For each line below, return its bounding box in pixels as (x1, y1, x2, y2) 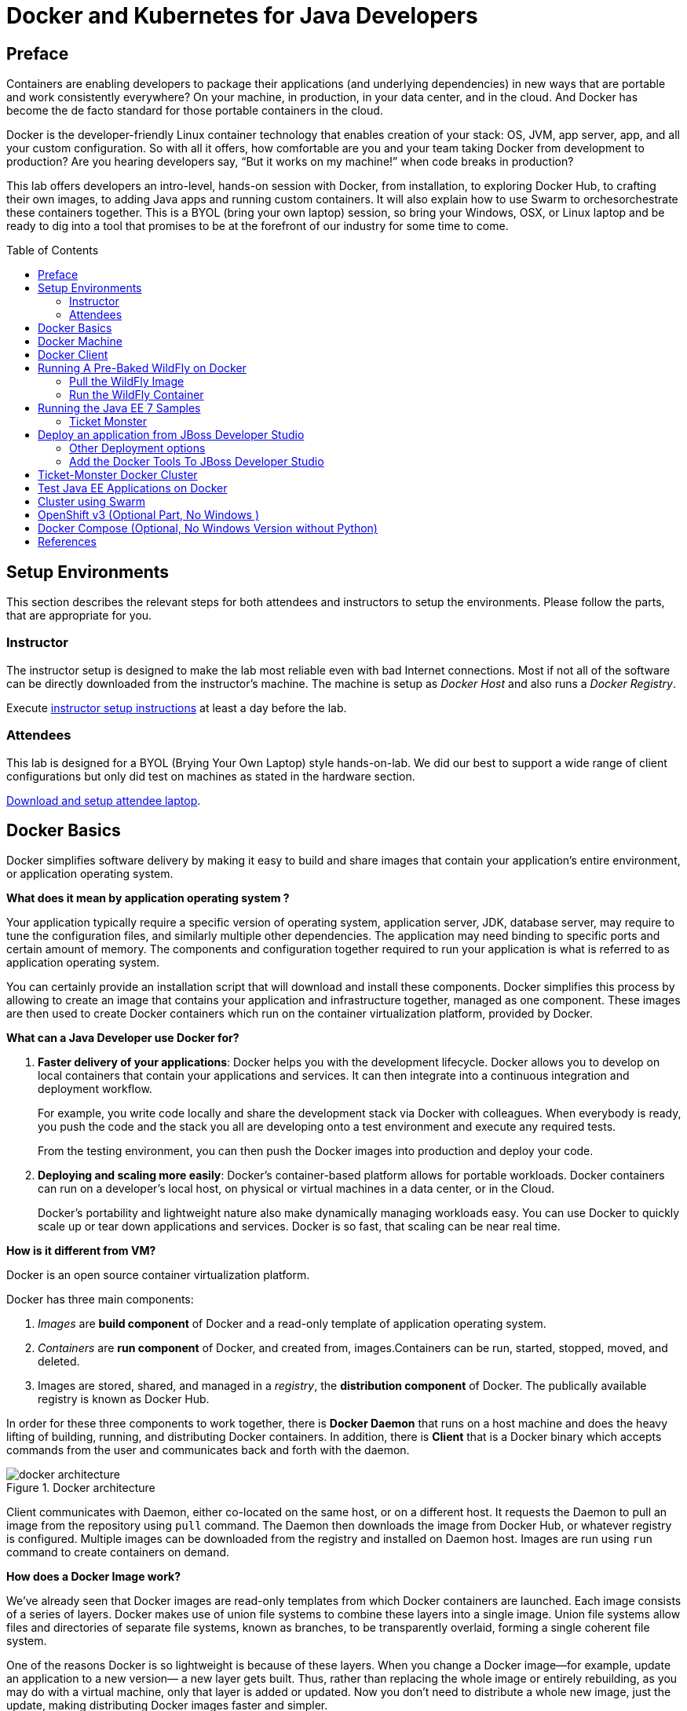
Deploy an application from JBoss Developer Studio (38, 428, 305, 442)
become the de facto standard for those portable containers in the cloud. (6, 104, 383, 118)
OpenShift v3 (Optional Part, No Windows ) (38, 508, 260, 522)
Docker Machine (38, 335, 122, 349)
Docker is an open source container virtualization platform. (6, 1268, 310, 1282)
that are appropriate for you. (6, 609, 152, 623)
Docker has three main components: (6, 1292, 194, 1307)
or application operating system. (6, 867, 174, 881)
